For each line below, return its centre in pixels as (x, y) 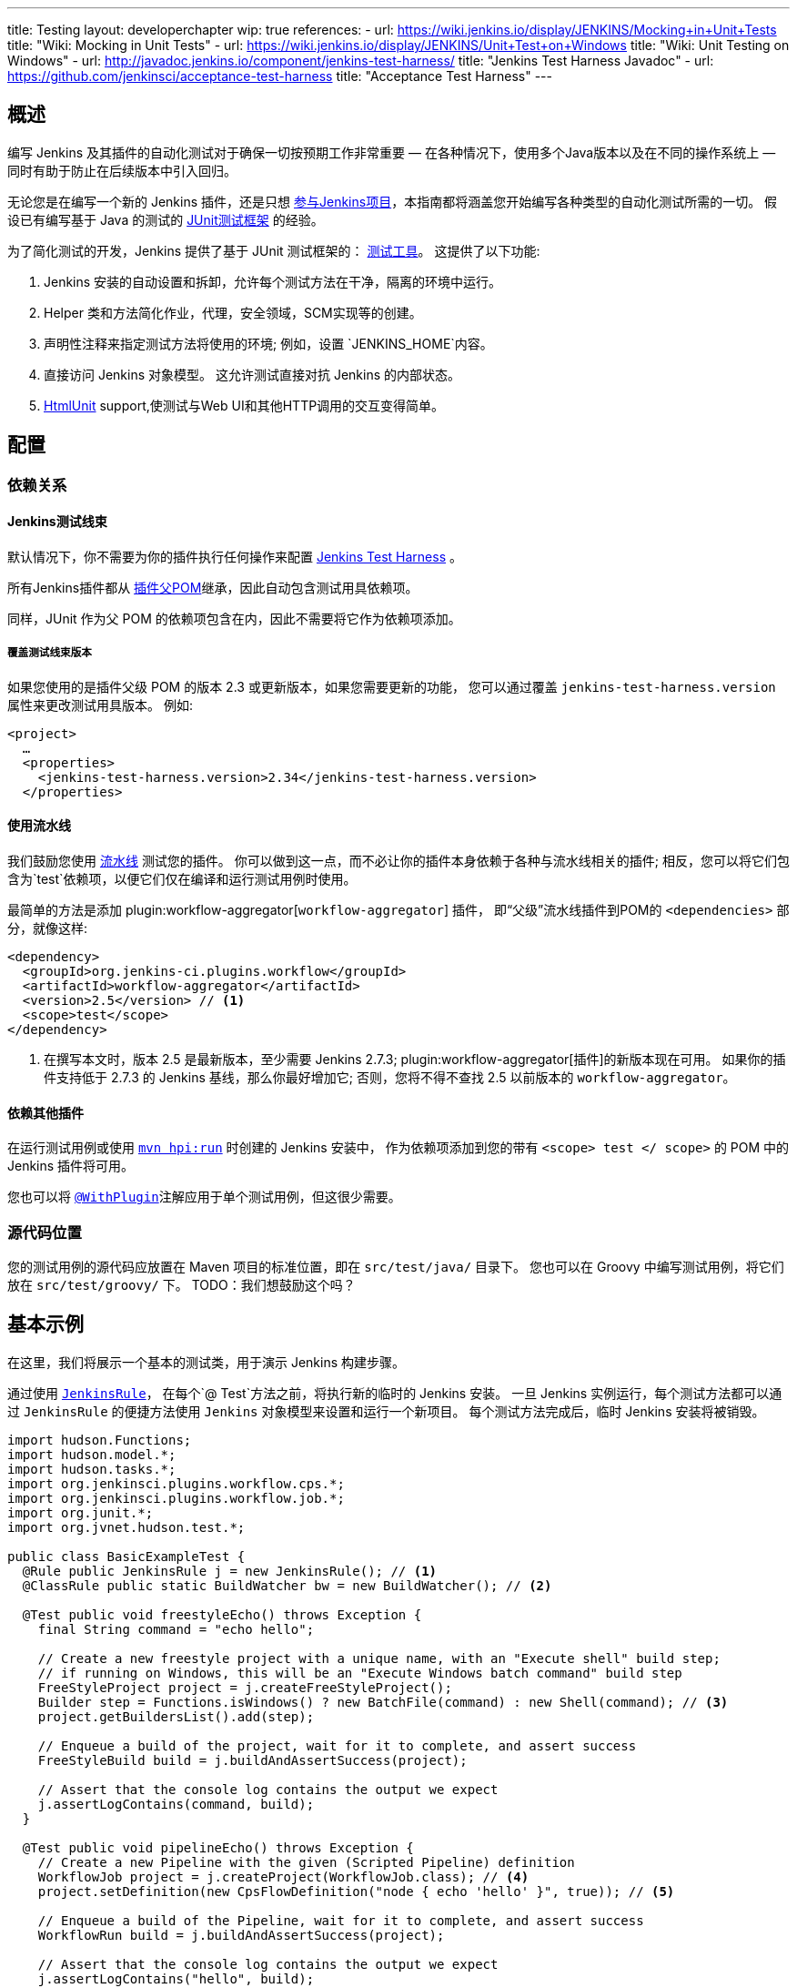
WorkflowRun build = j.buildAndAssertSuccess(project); (241, 1935)
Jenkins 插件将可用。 (71, 1166)
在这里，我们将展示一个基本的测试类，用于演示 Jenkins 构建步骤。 (207, 1362)
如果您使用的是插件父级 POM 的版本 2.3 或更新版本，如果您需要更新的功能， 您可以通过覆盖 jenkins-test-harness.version (392, 686)
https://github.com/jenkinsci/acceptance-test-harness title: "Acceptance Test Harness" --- (280, 76)
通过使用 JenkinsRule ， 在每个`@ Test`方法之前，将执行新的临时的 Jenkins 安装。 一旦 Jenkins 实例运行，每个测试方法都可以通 (395, 1393)
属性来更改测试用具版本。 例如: (100, 705)
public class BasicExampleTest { (126, 1556)
